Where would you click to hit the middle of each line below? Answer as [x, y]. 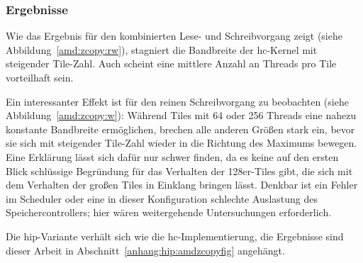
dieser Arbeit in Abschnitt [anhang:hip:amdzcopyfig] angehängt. [145, 250]
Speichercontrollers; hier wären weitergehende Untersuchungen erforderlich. [169, 212]
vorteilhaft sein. [40, 77]
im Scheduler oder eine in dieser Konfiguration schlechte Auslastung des [162, 198]
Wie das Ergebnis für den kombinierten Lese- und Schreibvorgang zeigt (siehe [174, 36]
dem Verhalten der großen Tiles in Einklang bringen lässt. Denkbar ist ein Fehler [182, 185]
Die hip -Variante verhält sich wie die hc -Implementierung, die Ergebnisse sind [175, 236]
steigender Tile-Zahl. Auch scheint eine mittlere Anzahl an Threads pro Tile [171, 63]
